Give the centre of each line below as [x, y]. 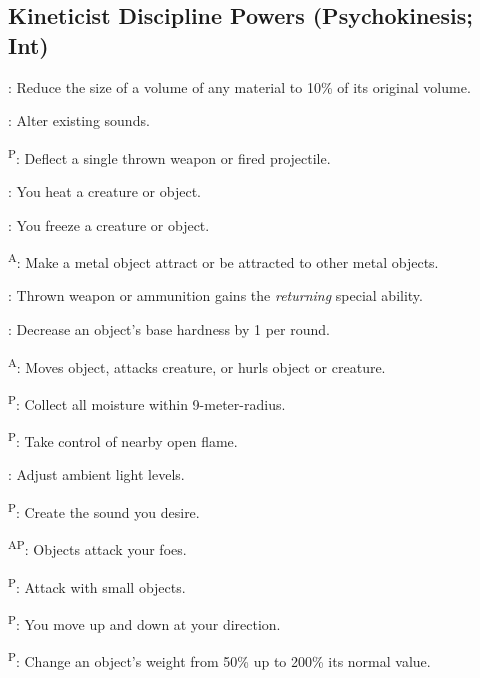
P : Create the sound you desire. [104, 510]
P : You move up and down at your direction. [144, 622]
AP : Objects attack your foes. [97, 547]
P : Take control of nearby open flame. [123, 439]
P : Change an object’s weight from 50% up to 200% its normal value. [219, 659]
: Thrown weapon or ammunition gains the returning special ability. [215, 295]
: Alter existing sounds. [79, 120]
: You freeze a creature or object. [109, 224]
